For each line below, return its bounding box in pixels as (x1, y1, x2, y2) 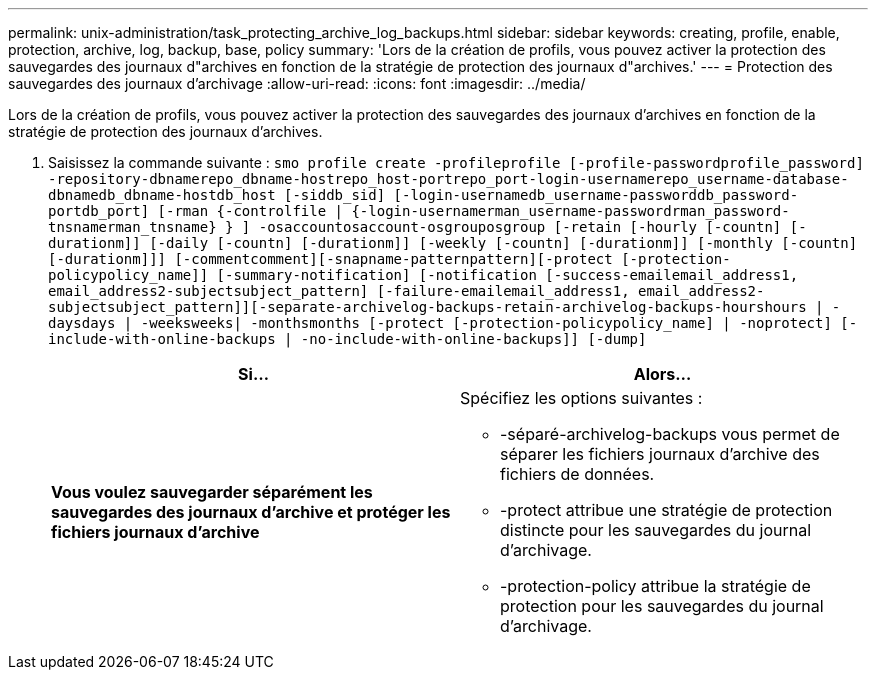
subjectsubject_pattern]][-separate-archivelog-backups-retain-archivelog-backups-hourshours (48, 299, 807, 315)
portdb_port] (48, 203, 150, 219)
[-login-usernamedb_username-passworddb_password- (393, 187, 799, 203)
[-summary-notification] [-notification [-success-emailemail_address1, (216, 267, 799, 283)
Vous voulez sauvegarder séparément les (51, 482, 373, 502)
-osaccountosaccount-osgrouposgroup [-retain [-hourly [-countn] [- (258, 219, 807, 235)
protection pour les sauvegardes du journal (500, 596, 824, 616)
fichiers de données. (500, 464, 655, 484)
